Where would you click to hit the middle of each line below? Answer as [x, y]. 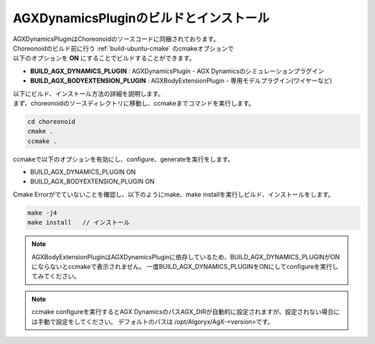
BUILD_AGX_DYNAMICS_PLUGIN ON [83, 172]
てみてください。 [56, 276]
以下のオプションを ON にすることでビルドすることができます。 [104, 58]
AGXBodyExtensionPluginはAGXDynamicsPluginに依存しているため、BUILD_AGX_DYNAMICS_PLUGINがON [186, 256]
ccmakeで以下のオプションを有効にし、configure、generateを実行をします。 [123, 159]
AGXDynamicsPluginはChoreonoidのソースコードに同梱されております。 [116, 39]
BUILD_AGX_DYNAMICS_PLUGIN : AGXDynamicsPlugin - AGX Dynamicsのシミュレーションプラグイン [177, 71]
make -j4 [42, 213]
